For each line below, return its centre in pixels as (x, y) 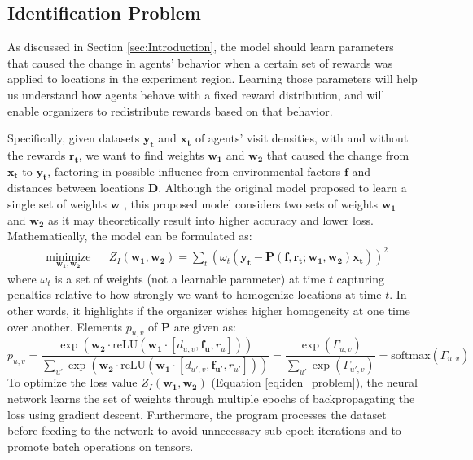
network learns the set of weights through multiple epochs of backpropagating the (211, 398)
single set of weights (57, 203)
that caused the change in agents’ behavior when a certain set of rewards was (200, 62)
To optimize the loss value (72, 382)
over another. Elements (65, 326)
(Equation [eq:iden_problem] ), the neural (314, 382)
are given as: (205, 326)
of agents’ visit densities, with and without (302, 138)
